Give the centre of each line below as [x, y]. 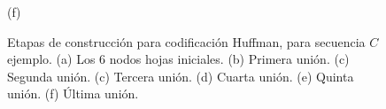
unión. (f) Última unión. [73, 93]
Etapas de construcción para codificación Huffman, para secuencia [186, 41]
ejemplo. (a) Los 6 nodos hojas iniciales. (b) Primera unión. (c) [178, 59]
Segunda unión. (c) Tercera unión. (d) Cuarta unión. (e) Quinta [181, 76]
